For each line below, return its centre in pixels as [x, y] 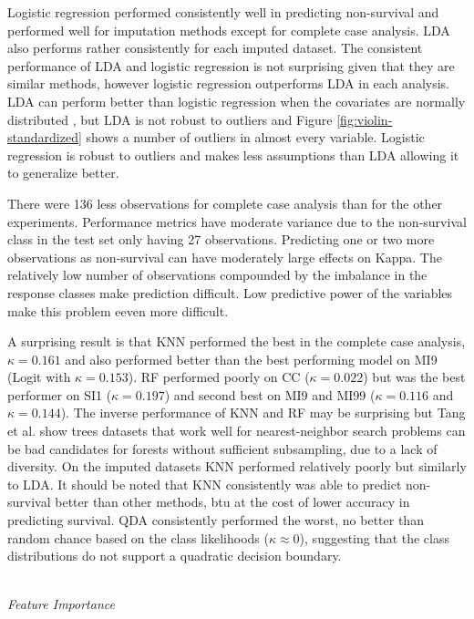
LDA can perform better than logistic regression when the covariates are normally [237, 101]
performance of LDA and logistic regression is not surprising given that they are [231, 65]
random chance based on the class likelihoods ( [138, 537]
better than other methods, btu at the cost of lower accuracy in [232, 502]
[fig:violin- [365, 119]
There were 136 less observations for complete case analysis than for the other [225, 203]
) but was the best [414, 377]
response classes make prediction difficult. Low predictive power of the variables [230, 292]
